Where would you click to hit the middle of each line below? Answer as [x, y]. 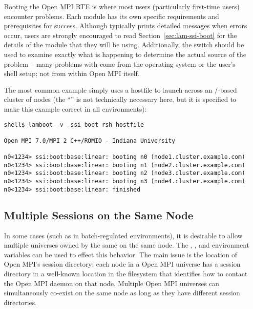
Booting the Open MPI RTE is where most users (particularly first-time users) [122, 6]
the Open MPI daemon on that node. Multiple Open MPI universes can [112, 283]
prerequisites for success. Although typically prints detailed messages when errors [126, 26]
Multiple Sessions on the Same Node [99, 215]
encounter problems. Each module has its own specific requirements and [112, 16]
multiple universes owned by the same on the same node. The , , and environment [127, 245]
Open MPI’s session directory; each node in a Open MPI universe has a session [122, 264]
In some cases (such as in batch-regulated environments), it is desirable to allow [123, 235]
